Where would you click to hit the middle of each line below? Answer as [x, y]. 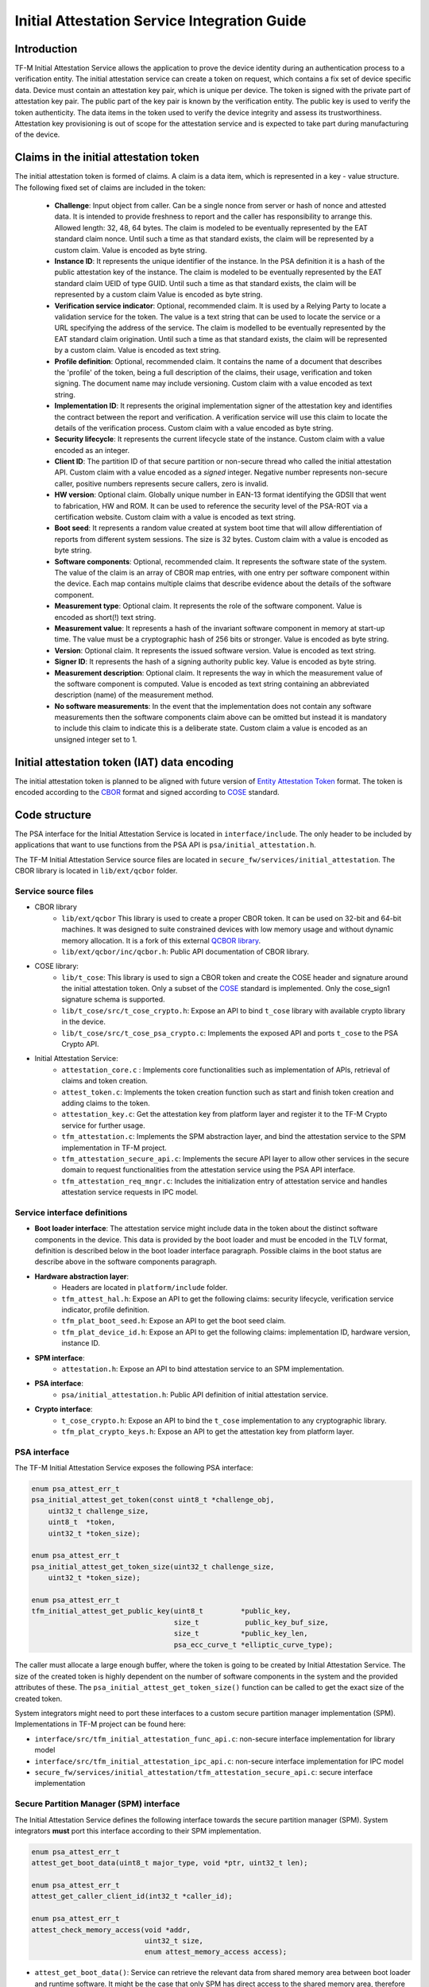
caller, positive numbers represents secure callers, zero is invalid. [162, 483]
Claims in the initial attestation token [107, 158]
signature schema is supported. [114, 999]
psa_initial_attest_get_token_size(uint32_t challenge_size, [153, 1567]
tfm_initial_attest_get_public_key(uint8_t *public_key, [161, 1611]
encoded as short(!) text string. [105, 617]
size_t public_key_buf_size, [251, 1622]
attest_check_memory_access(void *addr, [111, 1930]
